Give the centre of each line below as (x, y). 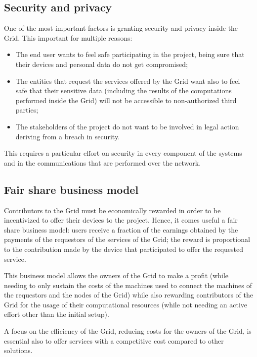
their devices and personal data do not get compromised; (102, 64)
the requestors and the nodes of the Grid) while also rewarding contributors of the (128, 295)
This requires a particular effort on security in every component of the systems (123, 153)
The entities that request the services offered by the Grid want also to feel (128, 81)
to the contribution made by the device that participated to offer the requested (124, 249)
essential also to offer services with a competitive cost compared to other (114, 340)
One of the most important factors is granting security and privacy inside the (121, 28)
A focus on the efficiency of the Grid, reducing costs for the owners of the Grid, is (128, 331)
